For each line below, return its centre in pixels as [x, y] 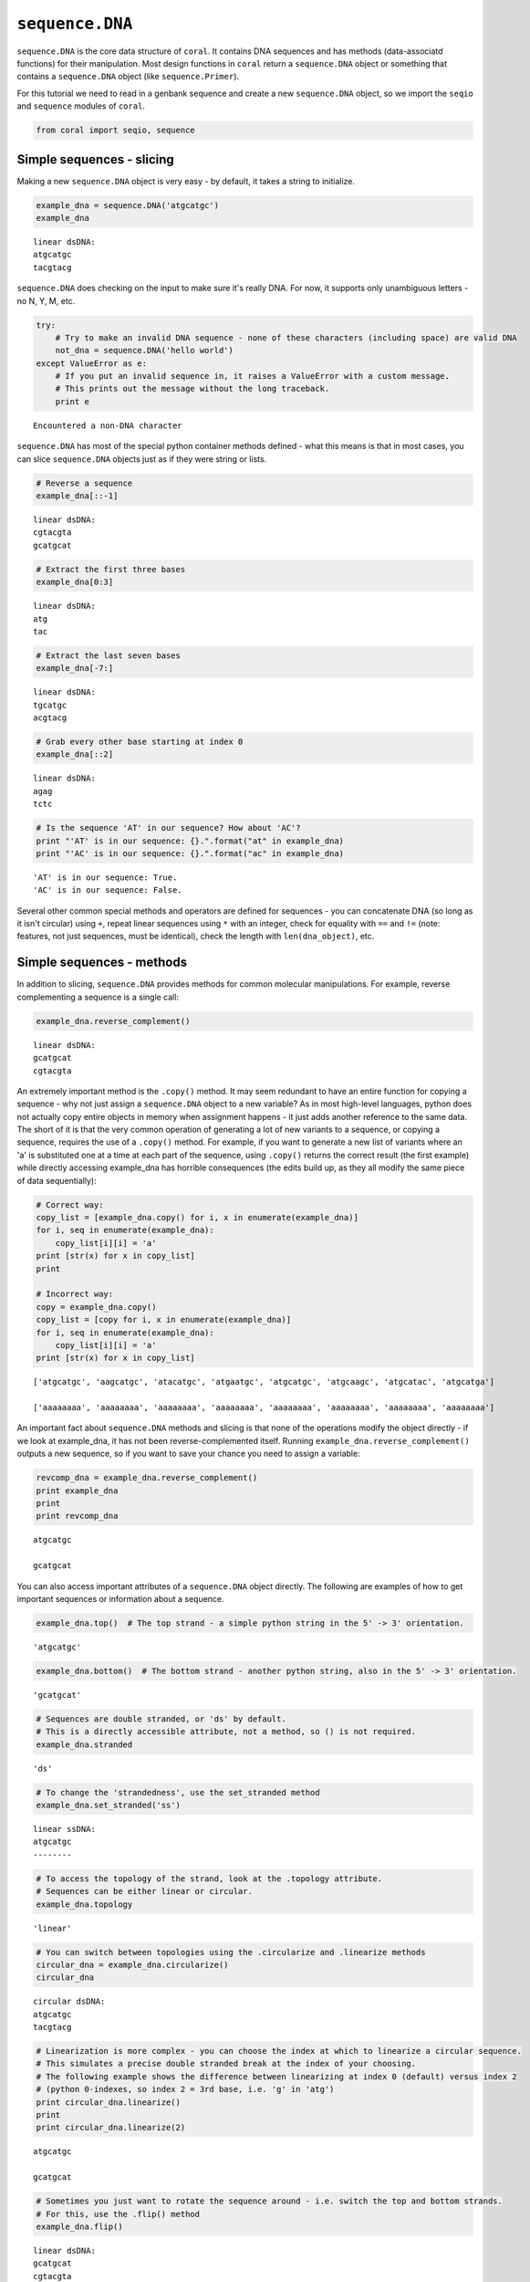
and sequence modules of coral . [81, 106]
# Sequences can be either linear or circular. [144, 1891]
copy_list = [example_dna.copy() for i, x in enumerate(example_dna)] [197, 1218]
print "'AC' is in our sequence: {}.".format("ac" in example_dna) [190, 853]
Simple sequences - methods [102, 963]
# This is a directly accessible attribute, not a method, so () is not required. [226, 1732]
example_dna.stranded [84, 1744]
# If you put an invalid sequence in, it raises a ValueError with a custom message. [253, 376]
